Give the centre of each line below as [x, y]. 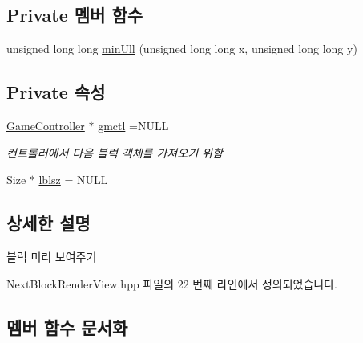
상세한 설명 [48, 223]
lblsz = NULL [73, 180]
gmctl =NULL [133, 125]
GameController [46, 125]
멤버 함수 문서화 [67, 327]
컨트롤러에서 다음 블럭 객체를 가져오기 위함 [115, 152]
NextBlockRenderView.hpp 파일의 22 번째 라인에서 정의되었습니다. [172, 283]
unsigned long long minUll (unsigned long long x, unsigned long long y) [182, 49]
